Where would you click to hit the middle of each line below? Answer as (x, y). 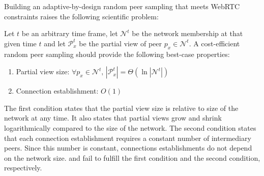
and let (55, 43)
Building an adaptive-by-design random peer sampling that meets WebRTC (122, 6)
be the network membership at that (187, 33)
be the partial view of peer (120, 43)
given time (20, 43)
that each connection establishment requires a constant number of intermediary (128, 138)
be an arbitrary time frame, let (70, 33)
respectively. (23, 168)
